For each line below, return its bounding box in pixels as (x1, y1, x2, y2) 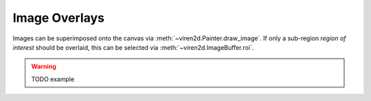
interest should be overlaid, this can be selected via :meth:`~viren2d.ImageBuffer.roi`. (12, 43, 254, 51)
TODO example (31, 75, 75, 83)
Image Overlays (12, 10, 104, 25)
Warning (31, 62, 56, 71)
